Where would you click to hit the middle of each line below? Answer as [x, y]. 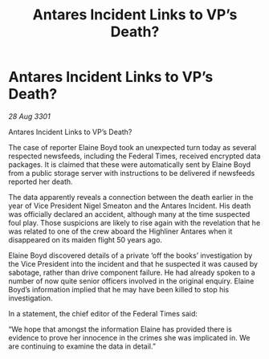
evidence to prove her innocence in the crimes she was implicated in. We [129, 337]
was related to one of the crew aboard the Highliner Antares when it [120, 231]
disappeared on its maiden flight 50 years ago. [86, 239]
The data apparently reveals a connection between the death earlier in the [131, 197]
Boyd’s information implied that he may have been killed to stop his [119, 289]
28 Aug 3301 [29, 116]
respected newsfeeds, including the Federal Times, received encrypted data [134, 156]
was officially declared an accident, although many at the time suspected [129, 214]
